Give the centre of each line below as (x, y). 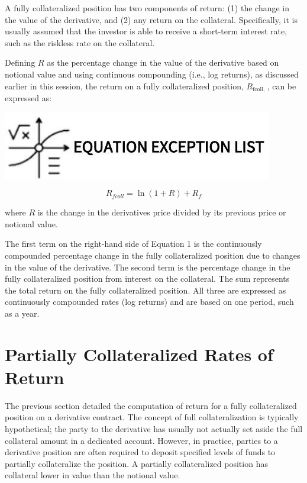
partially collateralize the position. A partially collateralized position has (136, 463)
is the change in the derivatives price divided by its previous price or (162, 212)
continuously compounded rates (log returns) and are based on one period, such (149, 302)
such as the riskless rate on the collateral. (80, 42)
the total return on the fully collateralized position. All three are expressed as (146, 290)
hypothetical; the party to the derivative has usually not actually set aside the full (154, 429)
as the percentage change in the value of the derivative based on (163, 62)
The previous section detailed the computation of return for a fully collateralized (151, 405)
